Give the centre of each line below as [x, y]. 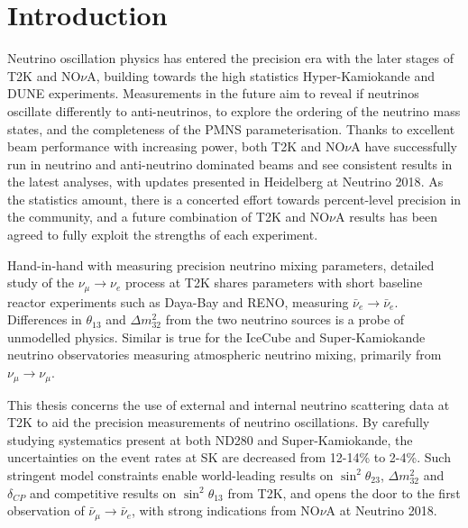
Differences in [45, 319]
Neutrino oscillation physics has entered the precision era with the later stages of [230, 58]
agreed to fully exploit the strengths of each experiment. [163, 235]
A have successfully [404, 146]
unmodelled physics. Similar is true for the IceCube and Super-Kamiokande [216, 337]
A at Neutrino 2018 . [381, 510]
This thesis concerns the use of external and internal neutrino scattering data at [229, 404]
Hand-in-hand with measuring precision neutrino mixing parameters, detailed [221, 264]
